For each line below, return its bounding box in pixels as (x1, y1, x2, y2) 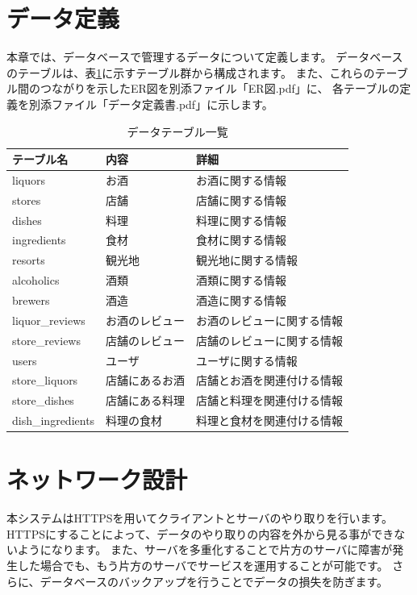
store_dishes (12, 392, 74, 409)
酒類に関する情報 (196, 272, 287, 289)
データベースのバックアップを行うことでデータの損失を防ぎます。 (40, 572, 389, 589)
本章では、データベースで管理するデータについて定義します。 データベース (6, 48, 403, 65)
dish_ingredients (12, 412, 95, 429)
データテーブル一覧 (127, 123, 228, 139)
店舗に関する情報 (196, 191, 287, 208)
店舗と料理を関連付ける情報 (196, 392, 344, 409)
